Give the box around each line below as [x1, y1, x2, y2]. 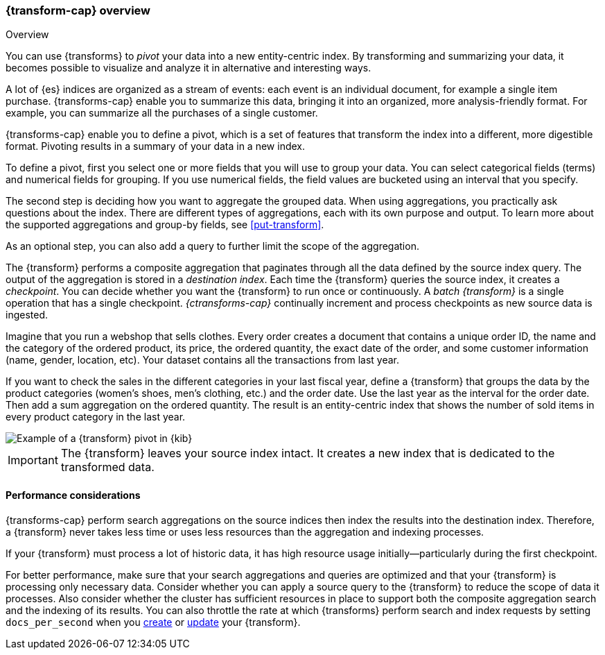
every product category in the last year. [6, 411, 186, 423]
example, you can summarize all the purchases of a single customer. [6, 107, 318, 119]
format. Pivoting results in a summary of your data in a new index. [6, 140, 306, 153]
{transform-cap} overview [6, 3, 151, 17]
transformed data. [60, 460, 155, 475]
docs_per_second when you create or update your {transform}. [6, 615, 301, 628]
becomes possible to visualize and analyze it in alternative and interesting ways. [6, 62, 371, 74]
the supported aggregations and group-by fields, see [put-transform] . [6, 219, 324, 231]
